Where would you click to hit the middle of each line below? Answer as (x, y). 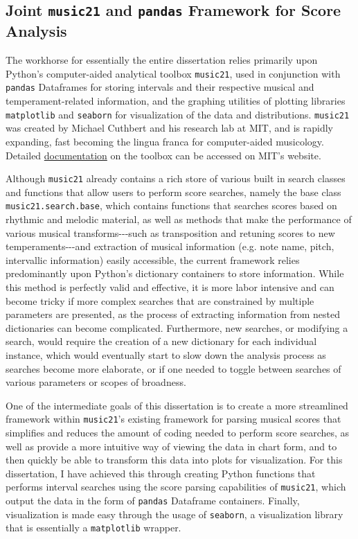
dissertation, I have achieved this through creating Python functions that (161, 473)
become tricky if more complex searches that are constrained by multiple (160, 300)
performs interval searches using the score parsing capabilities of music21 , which (176, 487)
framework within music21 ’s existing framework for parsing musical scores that (173, 419)
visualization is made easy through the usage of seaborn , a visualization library (174, 514)
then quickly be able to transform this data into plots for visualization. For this (174, 460)
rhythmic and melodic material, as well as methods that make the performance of (179, 219)
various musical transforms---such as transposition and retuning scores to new (170, 232)
